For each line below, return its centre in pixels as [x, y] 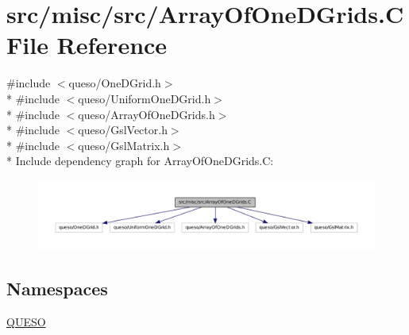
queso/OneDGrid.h [115, 83]
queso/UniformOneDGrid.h [145, 98]
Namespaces [57, 289]
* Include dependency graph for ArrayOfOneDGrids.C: [140, 161]
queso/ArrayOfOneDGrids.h [147, 114]
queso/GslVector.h [123, 130]
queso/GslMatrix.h [124, 145]
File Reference [87, 45]
